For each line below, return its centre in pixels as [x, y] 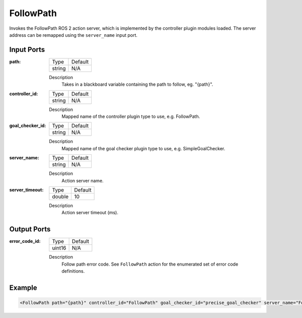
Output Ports [30, 229]
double [60, 197]
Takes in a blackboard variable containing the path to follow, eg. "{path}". [137, 84]
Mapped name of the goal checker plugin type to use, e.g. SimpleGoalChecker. [143, 148]
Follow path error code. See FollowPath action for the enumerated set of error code [150, 264]
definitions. [73, 271]
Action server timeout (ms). [90, 213]
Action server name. [83, 180]
